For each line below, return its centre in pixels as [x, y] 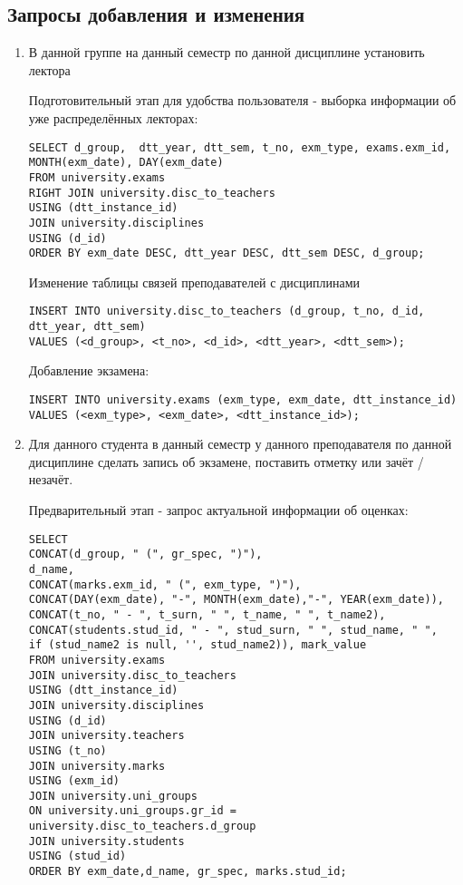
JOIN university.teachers [106, 736]
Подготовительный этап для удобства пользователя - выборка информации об [242, 100]
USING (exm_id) [74, 781]
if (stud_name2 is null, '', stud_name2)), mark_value [198, 645]
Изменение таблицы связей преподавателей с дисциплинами [194, 282]
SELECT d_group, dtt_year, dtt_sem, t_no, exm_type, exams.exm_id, [240, 147]
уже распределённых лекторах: [113, 117]
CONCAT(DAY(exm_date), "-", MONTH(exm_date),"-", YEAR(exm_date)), [236, 600]
